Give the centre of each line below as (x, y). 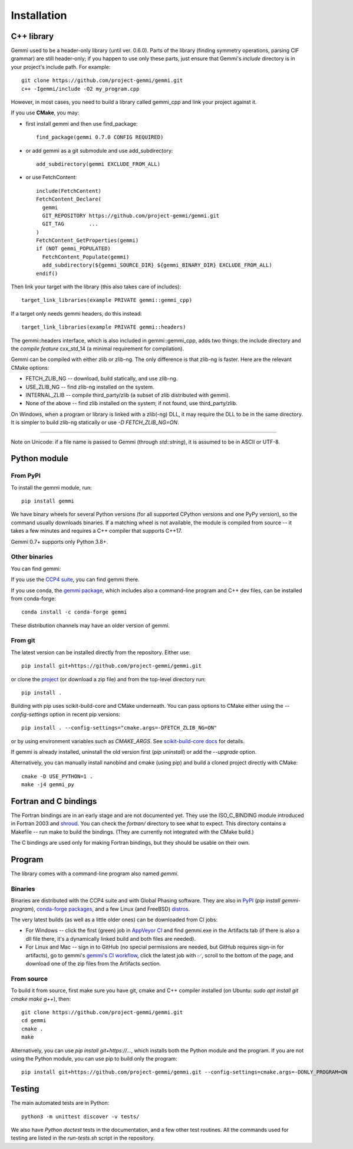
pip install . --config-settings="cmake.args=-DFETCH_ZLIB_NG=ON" (119, 728)
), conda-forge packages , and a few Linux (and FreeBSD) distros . (111, 909)
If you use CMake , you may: (45, 113)
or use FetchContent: (51, 178)
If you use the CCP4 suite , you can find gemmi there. (75, 580)
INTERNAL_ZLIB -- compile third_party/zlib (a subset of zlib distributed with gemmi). (128, 395)
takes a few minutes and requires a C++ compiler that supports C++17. (97, 531)
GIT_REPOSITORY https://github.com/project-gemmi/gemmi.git (131, 216)
